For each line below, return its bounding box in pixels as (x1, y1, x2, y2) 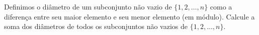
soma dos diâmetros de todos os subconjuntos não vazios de (4, 21, 188, 31)
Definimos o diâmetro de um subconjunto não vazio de (4, 1, 172, 11)
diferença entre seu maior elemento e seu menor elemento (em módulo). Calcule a (4, 11, 255, 21)
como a (210, 1, 232, 11)
